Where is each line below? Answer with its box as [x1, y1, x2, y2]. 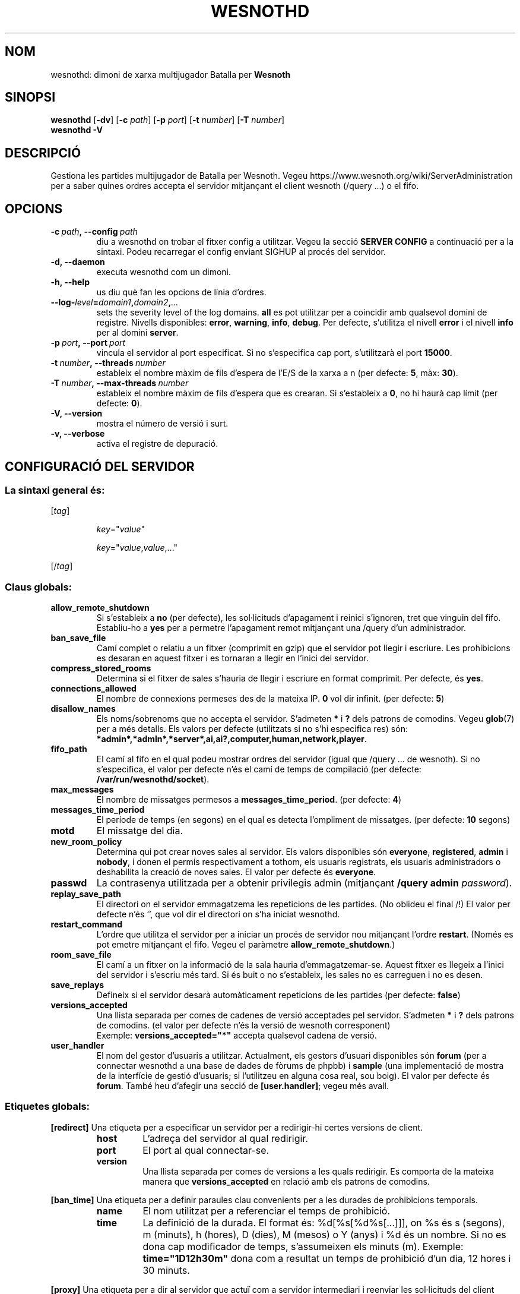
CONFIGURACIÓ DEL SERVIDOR [5, 459, 195, 474]
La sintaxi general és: [5, 484, 105, 496]
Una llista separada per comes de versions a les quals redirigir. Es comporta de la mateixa [142, 1166, 494, 1176]
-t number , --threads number [50, 358, 166, 368]
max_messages [50, 784, 114, 795]
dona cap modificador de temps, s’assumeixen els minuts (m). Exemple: [142, 1240, 464, 1252]
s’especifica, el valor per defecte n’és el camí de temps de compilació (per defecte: [96, 764, 421, 775]
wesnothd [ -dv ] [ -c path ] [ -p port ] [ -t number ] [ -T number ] [50, 115, 285, 125]
